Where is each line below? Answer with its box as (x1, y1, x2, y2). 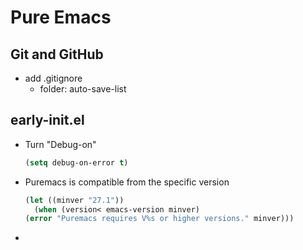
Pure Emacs (10, 6, 112, 29)
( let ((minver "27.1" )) (24, 195, 125, 205)
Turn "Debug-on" (24, 138, 97, 150)
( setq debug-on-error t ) (24, 157, 129, 168)
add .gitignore (24, 72, 83, 84)
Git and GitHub (10, 46, 104, 63)
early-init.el (10, 112, 85, 129)
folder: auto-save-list (39, 83, 127, 95)
